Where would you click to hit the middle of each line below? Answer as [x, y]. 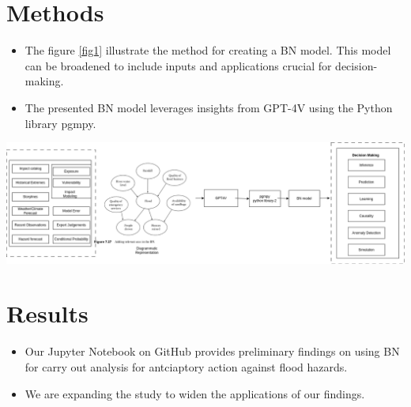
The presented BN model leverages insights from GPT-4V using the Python [209, 107]
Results [47, 313]
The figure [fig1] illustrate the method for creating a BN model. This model [208, 50]
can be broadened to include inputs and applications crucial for [178, 65]
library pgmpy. [60, 123]
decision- [356, 65]
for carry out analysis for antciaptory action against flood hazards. [186, 366]
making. [44, 81]
